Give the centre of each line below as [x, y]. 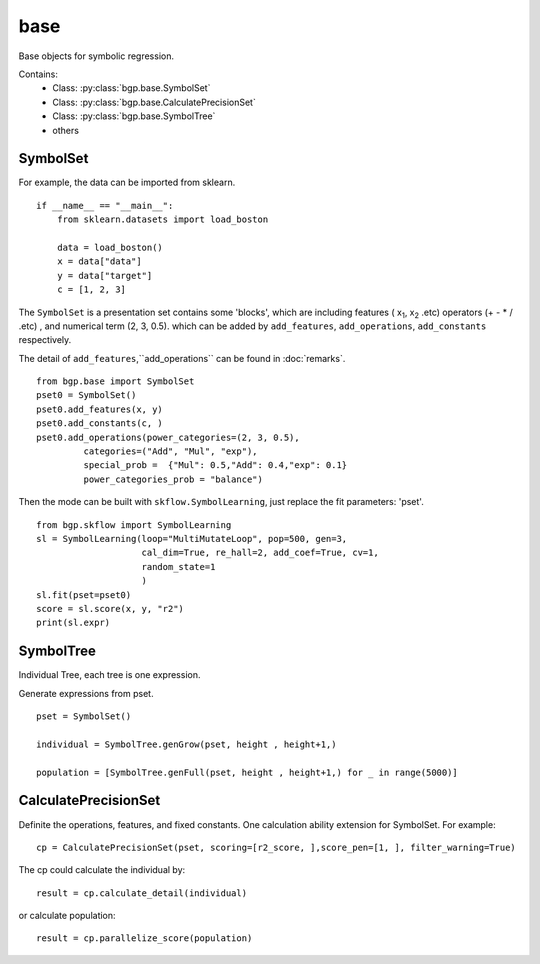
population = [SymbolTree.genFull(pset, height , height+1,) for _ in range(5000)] [247, 772]
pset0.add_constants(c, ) [100, 423]
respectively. [45, 340]
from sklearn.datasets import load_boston [162, 219]
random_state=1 [178, 566]
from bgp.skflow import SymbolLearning [134, 524]
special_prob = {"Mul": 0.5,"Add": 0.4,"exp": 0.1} [215, 465]
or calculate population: [67, 916]
